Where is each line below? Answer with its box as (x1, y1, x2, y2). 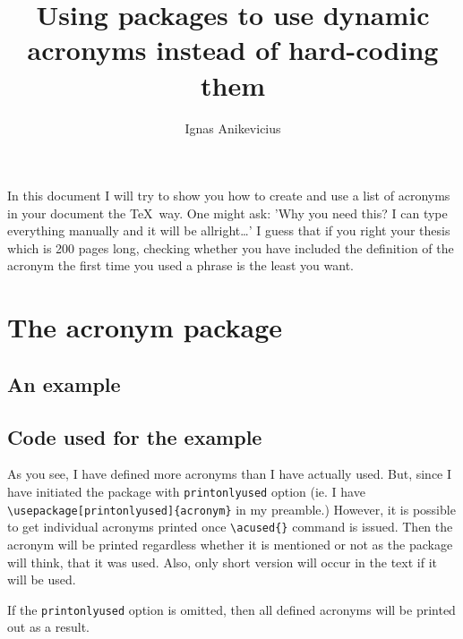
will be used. (7, 570, 76, 589)
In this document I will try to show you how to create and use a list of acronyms (7, 186, 450, 205)
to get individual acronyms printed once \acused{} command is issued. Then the (7, 517, 453, 536)
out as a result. (7, 618, 90, 636)
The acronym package (7, 309, 283, 345)
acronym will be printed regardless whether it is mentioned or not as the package (7, 534, 453, 553)
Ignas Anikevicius (184, 118, 281, 137)
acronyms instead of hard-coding (27, 31, 439, 68)
